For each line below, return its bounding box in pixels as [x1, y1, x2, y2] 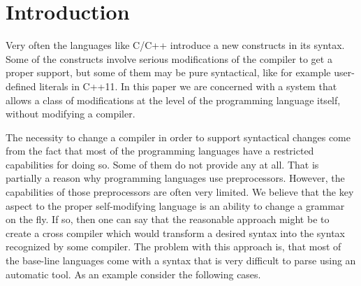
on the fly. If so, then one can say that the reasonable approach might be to [6, 212, 330, 227]
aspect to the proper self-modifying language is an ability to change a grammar [6, 198, 345, 213]
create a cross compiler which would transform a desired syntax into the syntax [6, 225, 345, 240]
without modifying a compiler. [6, 106, 135, 121]
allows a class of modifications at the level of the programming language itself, [6, 92, 341, 107]
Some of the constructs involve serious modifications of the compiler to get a [6, 51, 332, 66]
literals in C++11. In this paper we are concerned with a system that [39, 78, 337, 93]
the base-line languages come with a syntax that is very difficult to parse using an [6, 253, 356, 268]
